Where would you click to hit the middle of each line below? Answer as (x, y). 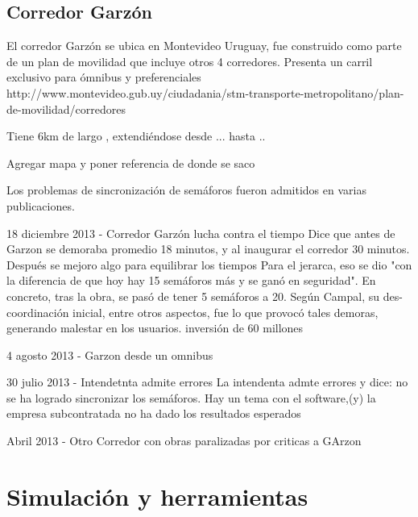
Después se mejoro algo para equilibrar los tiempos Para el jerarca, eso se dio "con (209, 264)
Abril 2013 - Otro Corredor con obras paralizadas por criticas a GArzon (184, 441)
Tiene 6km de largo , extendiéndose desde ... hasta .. (136, 136)
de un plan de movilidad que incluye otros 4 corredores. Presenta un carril (190, 61)
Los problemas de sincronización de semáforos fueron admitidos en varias (186, 190)
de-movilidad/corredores (66, 108)
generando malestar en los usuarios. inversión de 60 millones (155, 328)
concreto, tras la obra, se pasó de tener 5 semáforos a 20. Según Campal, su (193, 296)
